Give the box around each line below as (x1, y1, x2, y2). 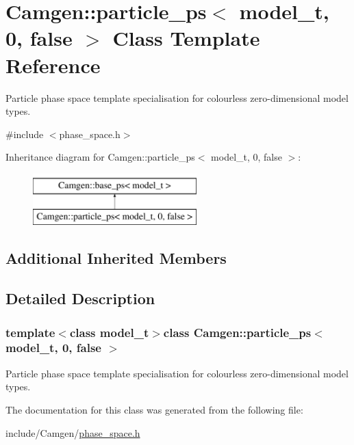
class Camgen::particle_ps (163, 323, 312, 340)
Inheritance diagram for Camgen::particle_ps (5, 150, 195, 164)
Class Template (112, 24, 260, 52)
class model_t (69, 323, 149, 340)
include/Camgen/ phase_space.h (5, 425, 140, 440)
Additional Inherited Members (5, 247, 227, 269)
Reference (5, 51, 101, 79)
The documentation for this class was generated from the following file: (5, 402, 303, 416)
